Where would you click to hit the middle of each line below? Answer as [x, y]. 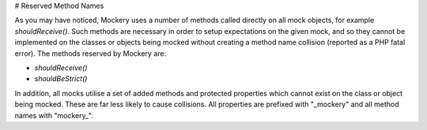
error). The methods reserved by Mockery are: [90, 53]
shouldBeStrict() [61, 79]
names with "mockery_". [54, 115]
